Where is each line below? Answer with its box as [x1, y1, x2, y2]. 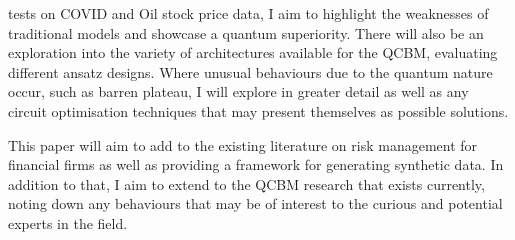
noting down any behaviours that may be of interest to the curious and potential [8, 193, 503, 214]
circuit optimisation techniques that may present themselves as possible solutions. [8, 100, 509, 121]
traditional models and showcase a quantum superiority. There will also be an [8, 22, 484, 43]
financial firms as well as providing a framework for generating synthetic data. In [8, 154, 504, 175]
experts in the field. [8, 212, 128, 233]
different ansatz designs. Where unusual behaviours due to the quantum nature [8, 61, 493, 82]
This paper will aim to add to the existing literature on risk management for [8, 134, 478, 155]
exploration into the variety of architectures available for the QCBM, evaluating [8, 42, 498, 63]
